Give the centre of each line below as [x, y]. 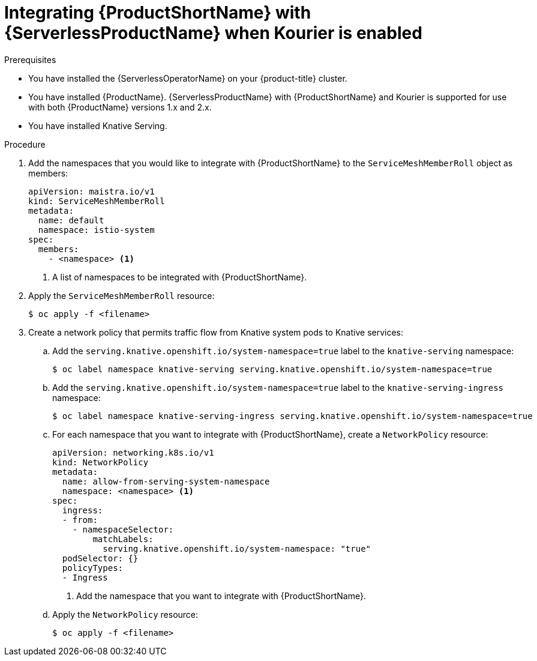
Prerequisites [30, 59]
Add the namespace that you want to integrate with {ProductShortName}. [221, 596]
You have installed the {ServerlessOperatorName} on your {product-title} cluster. [188, 78]
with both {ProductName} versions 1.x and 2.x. [120, 107]
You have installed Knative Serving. [98, 125]
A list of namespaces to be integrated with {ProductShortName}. [180, 277]
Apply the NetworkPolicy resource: [125, 614]
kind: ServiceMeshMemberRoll [97, 201]
